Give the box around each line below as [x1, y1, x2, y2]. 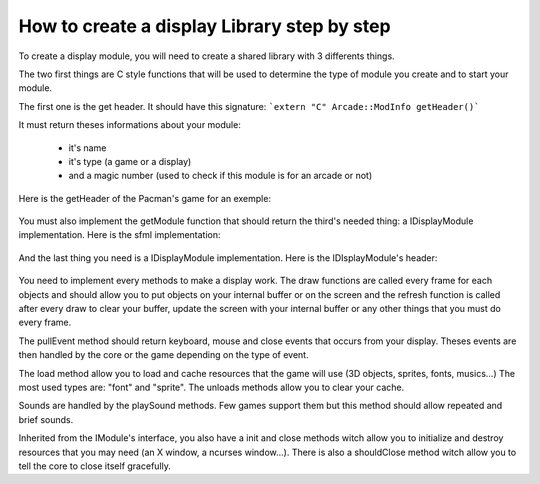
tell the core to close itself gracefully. [18, 460, 172, 472]
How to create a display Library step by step [18, 15, 391, 37]
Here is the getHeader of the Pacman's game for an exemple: [18, 192, 272, 204]
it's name [68, 141, 107, 154]
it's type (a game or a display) [68, 155, 192, 167]
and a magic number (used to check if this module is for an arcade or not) [68, 170, 373, 182]
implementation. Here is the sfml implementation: [18, 229, 221, 241]
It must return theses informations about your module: [18, 119, 242, 131]
